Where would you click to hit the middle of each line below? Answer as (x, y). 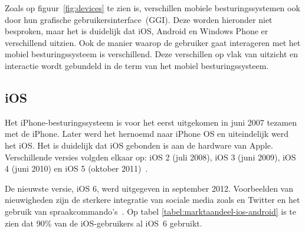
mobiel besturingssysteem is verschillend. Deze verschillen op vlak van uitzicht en (152, 54)
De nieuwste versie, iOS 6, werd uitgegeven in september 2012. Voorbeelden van (149, 188)
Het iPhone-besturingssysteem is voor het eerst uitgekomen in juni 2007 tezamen (151, 122)
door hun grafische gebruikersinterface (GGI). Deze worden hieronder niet (139, 19)
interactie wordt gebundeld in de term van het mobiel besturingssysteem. (137, 65)
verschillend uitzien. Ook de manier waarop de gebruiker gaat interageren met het (153, 42)
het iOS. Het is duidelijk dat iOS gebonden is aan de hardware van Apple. (139, 145)
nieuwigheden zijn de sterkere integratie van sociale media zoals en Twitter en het (152, 200)
